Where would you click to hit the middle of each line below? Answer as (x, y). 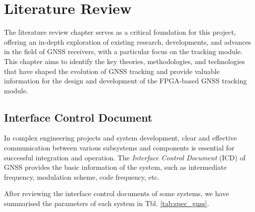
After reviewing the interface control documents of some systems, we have (117, 193)
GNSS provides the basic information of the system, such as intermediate (115, 167)
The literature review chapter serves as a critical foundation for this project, (120, 32)
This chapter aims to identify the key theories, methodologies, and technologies (125, 61)
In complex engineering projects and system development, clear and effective (121, 138)
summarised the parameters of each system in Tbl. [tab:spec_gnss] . (107, 203)
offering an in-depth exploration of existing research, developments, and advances (128, 41)
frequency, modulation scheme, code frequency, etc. (82, 177)
